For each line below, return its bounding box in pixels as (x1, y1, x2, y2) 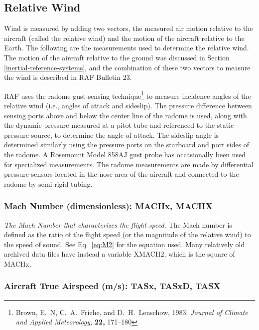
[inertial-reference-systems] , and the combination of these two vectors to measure (4, 62, 251, 72)
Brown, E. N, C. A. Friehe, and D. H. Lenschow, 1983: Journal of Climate (15, 307, 248, 317)
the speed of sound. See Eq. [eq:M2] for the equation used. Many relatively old (4, 239, 245, 249)
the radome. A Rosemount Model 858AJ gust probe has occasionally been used (4, 149, 246, 159)
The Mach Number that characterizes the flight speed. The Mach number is (4, 219, 232, 230)
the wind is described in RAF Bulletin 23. (4, 72, 132, 82)
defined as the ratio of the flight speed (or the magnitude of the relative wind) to (4, 229, 251, 240)
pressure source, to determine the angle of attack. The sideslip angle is (4, 129, 219, 140)
